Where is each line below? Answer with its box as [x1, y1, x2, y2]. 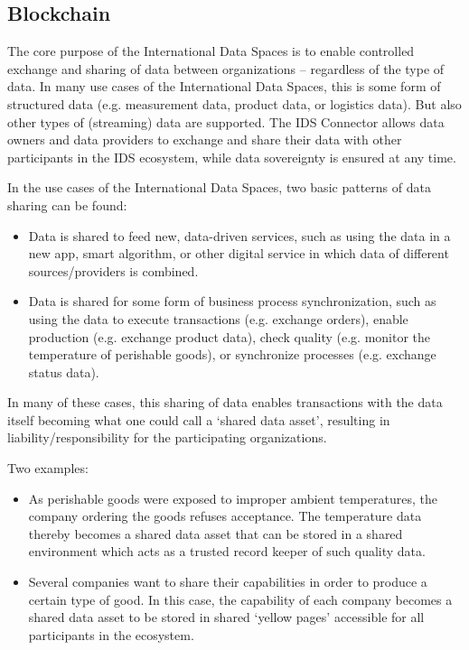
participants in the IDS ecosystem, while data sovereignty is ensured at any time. [7, 147, 456, 166]
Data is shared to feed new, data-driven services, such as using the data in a [28, 226, 451, 245]
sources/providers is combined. [28, 261, 199, 280]
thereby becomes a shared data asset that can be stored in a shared [28, 524, 403, 543]
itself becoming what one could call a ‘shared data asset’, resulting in [7, 410, 390, 429]
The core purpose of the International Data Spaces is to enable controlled [7, 42, 415, 60]
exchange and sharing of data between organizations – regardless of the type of [7, 59, 445, 78]
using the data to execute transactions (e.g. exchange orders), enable [28, 309, 408, 328]
